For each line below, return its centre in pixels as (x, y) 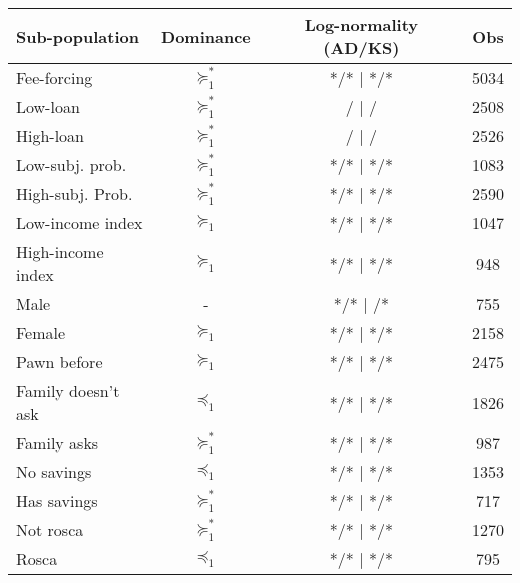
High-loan (50, 135)
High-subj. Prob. (74, 193)
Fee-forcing (54, 77)
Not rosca (50, 529)
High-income (60, 251)
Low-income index (79, 222)
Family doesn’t (68, 390)
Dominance (206, 36)
